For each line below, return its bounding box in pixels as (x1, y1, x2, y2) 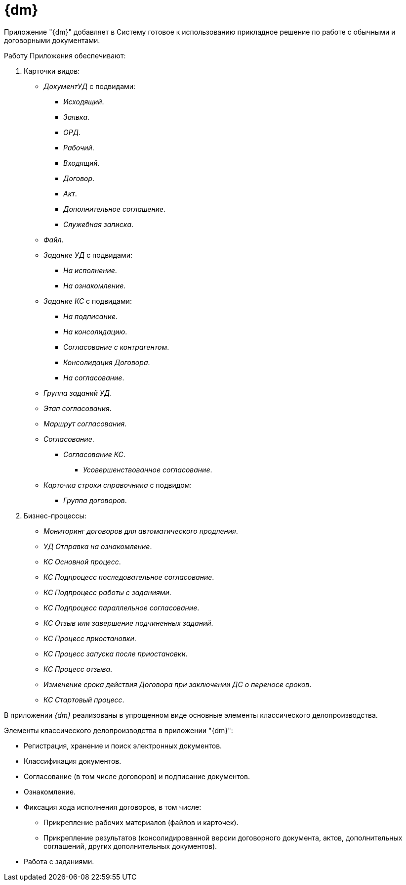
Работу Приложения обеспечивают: (4, 51, 126, 60)
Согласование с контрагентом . (63, 342, 169, 351)
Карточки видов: (24, 66, 80, 75)
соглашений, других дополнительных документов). (43, 841, 217, 850)
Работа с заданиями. (24, 857, 94, 866)
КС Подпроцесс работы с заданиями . (43, 588, 171, 597)
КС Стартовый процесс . (43, 695, 124, 704)
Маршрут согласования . (43, 419, 127, 428)
